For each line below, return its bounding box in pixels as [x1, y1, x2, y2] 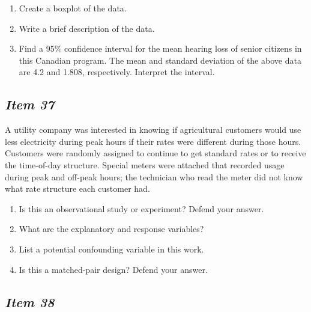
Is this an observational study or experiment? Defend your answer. [19, 202, 264, 215]
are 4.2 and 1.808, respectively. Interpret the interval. [19, 66, 215, 78]
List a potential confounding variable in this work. [19, 242, 204, 255]
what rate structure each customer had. [5, 182, 150, 195]
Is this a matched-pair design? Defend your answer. [19, 263, 208, 275]
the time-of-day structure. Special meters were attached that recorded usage [5, 158, 285, 171]
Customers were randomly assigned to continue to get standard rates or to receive [5, 147, 306, 159]
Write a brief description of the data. [19, 22, 155, 34]
